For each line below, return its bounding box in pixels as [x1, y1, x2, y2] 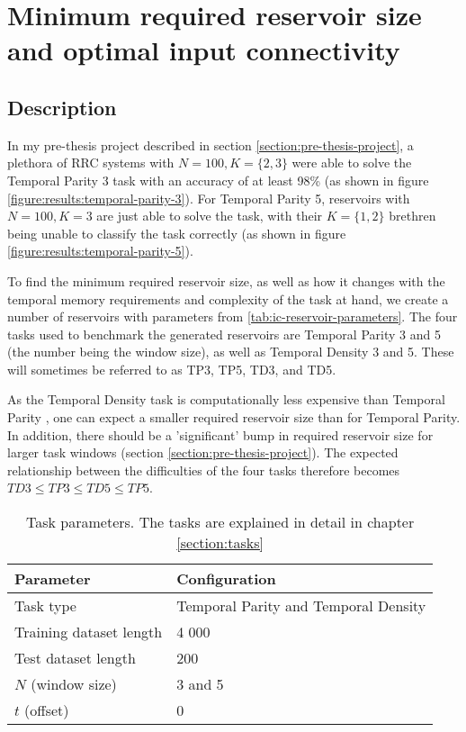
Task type [14, 595, 76, 617]
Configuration [176, 568, 276, 590]
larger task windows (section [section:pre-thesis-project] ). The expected [7, 443, 399, 462]
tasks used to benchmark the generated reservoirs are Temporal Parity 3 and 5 [7, 324, 441, 343]
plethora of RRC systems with [7, 153, 175, 172]
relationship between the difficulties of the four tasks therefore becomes [7, 460, 400, 479]
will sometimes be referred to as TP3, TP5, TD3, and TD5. [7, 359, 336, 378]
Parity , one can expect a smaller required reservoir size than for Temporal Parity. [7, 408, 461, 427]
